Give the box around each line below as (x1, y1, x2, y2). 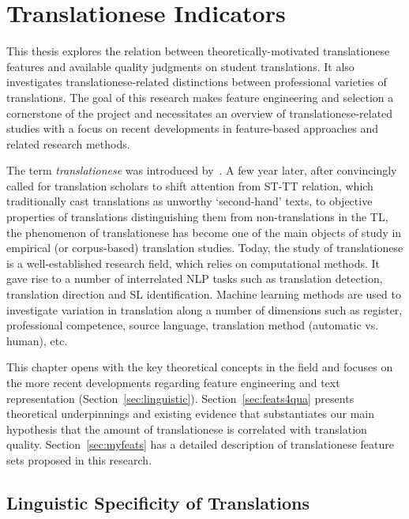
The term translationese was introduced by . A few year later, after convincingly (6, 162, 397, 179)
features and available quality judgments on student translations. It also (6, 58, 355, 74)
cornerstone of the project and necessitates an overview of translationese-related (6, 104, 393, 121)
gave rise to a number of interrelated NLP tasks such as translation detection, (6, 270, 383, 287)
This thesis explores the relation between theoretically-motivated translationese (6, 43, 390, 59)
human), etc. (6, 332, 68, 348)
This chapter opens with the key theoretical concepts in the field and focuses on (6, 359, 393, 375)
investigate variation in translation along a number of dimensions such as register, (6, 301, 403, 318)
